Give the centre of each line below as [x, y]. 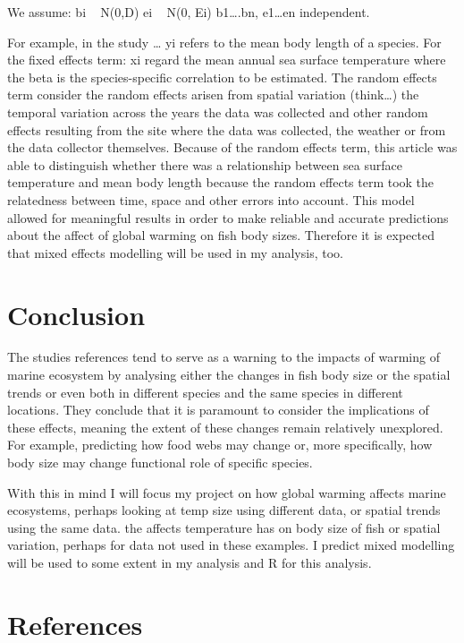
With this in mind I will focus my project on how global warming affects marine [227, 492]
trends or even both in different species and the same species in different [205, 392]
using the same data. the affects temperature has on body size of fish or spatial [224, 527]
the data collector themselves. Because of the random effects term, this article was [232, 147]
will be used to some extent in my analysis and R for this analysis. [190, 562]
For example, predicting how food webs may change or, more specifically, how [220, 445]
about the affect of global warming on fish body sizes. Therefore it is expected [221, 235]
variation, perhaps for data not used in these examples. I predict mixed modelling [231, 545]
